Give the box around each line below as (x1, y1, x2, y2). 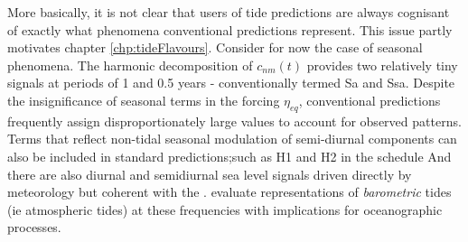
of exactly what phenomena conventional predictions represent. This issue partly (7, 20, 453, 39)
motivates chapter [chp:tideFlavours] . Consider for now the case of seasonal (7, 38, 423, 57)
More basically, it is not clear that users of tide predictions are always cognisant (7, 3, 450, 21)
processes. (7, 218, 61, 237)
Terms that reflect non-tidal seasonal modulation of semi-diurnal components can (7, 129, 457, 148)
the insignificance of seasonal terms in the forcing (7, 90, 280, 109)
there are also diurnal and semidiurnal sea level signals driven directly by (7, 164, 412, 183)
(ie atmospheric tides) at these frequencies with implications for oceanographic (7, 200, 443, 219)
